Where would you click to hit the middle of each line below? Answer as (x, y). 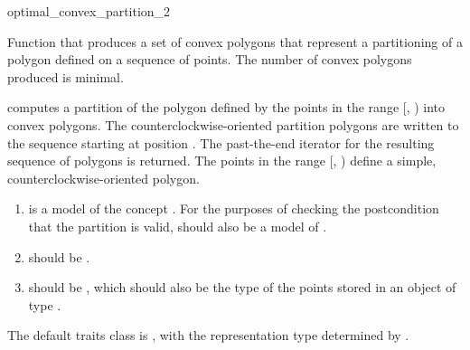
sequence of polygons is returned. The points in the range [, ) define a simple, (222, 161)
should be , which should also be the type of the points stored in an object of (242, 287)
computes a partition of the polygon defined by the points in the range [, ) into (226, 107)
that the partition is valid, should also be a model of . (178, 226)
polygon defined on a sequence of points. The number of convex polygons (210, 59)
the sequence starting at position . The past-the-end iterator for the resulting (221, 142)
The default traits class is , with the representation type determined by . (208, 335)
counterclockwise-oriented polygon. (103, 178)
